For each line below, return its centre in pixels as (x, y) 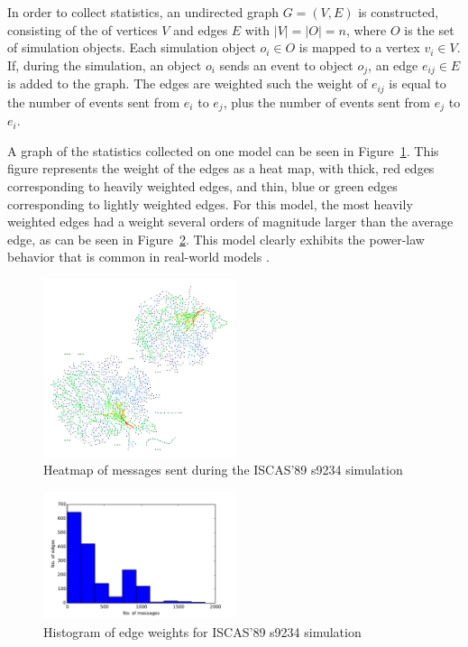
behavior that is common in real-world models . (138, 257)
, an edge (393, 65)
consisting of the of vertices (83, 29)
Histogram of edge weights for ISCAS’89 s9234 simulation (202, 631)
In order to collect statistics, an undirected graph (143, 12)
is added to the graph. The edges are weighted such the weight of (188, 83)
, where (366, 29)
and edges (201, 29)
